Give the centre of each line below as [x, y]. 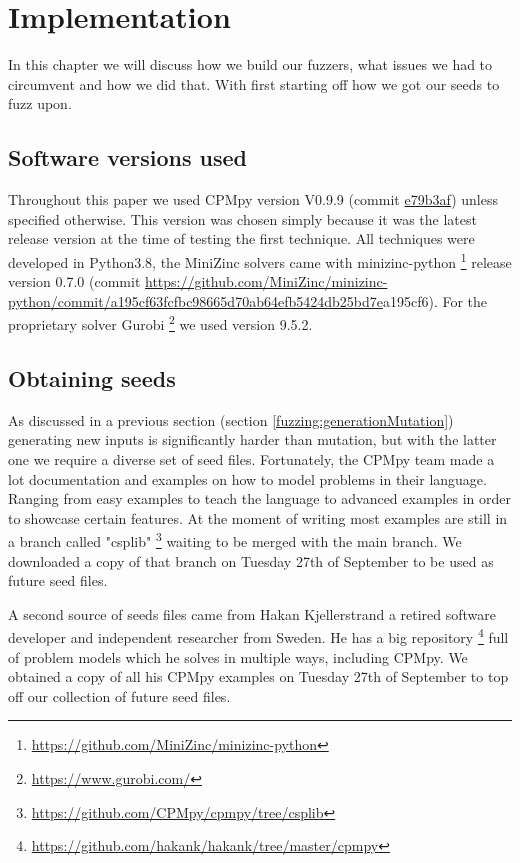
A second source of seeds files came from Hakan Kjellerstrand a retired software [252, 613]
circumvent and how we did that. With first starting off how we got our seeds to [254, 83]
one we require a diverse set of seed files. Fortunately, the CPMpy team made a [251, 458]
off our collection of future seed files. [119, 695]
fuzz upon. [40, 103]
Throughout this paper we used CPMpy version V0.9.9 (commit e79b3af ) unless [253, 199]
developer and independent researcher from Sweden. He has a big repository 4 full [258, 636]
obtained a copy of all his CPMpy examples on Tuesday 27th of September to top [258, 676]
